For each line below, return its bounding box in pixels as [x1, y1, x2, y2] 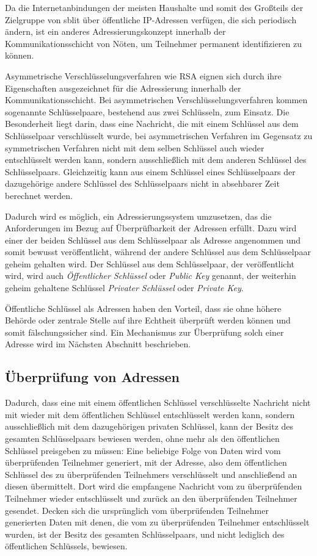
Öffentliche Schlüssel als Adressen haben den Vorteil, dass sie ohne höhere [5, 301, 282, 314]
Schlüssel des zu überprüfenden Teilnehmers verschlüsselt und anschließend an [5, 468, 297, 480]
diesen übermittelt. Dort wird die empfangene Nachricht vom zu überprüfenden [5, 480, 302, 493]
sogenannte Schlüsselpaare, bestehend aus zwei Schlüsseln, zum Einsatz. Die [5, 105, 290, 118]
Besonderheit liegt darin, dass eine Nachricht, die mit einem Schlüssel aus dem [5, 117, 299, 130]
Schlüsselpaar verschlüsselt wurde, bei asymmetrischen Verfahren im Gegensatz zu [5, 129, 313, 142]
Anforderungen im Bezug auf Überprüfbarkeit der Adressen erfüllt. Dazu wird [5, 222, 297, 234]
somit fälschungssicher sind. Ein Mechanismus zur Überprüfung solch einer [5, 325, 284, 338]
